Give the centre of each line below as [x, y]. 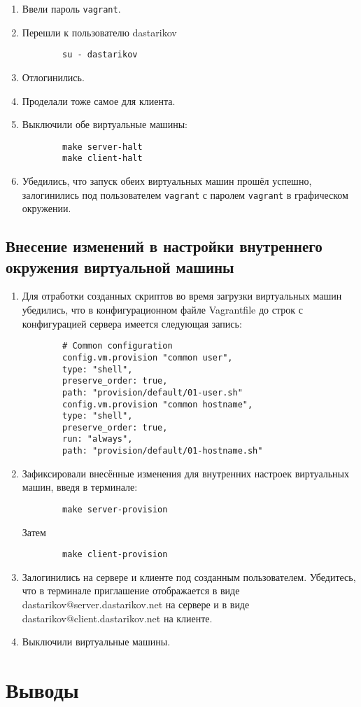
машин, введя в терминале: [80, 487]
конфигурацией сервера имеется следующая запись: [132, 323]
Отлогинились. [53, 77]
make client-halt [102, 159]
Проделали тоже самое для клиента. [99, 100]
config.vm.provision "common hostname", [158, 404]
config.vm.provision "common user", [148, 357]
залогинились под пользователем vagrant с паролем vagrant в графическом [185, 194]
